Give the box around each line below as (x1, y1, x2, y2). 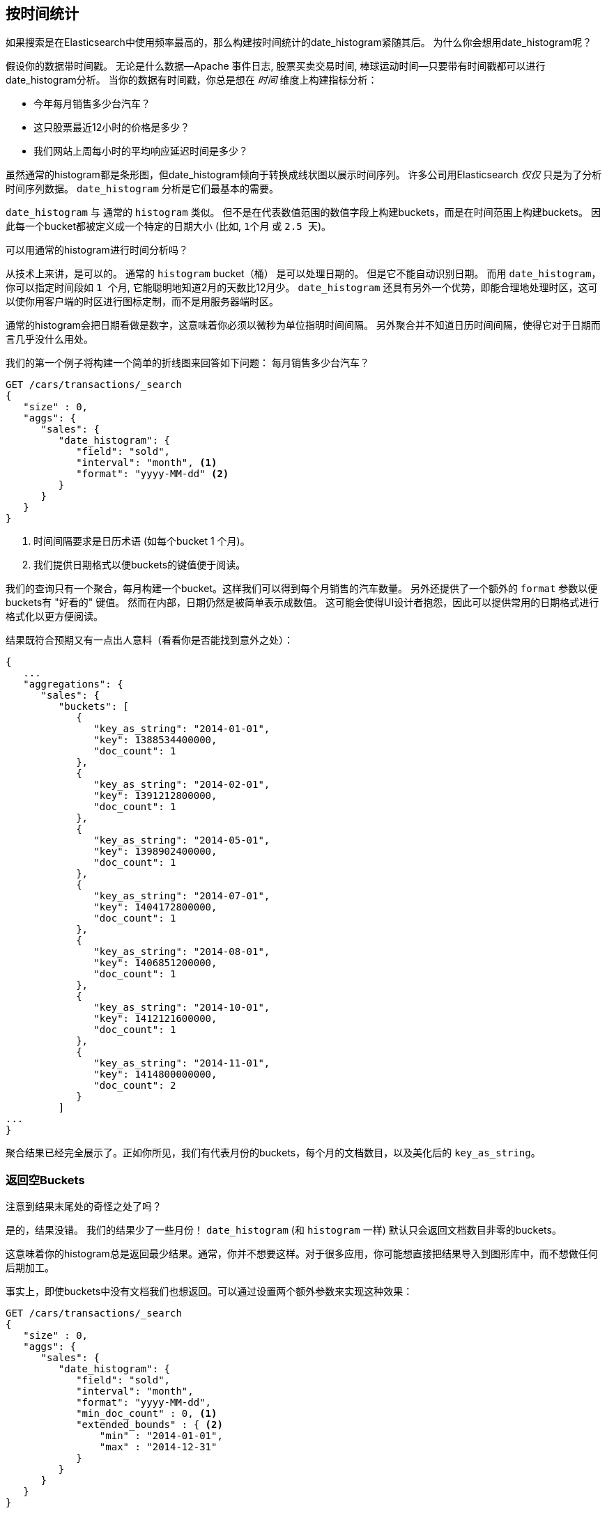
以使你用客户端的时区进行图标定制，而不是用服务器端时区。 (6, 295, 279, 308)
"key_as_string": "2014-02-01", (93, 779, 270, 791)
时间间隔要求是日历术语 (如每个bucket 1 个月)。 (33, 535, 250, 548)
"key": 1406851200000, (93, 957, 217, 969)
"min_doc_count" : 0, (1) (76, 1408, 217, 1420)
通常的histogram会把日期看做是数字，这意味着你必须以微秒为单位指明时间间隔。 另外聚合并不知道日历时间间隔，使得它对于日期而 (6, 319, 601, 332)
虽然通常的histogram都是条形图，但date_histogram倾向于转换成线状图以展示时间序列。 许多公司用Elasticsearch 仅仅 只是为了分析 (6, 169, 602, 181)
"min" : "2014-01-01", (99, 1430, 223, 1442)
